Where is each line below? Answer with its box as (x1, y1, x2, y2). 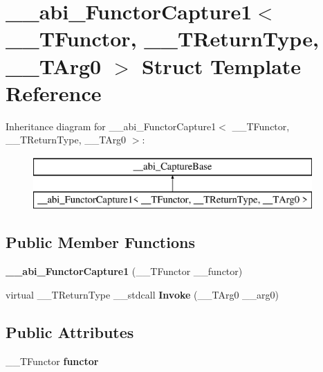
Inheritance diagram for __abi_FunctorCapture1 (6, 118, 216, 133)
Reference (6, 78, 102, 107)
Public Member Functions (6, 231, 195, 253)
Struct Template (141, 51, 302, 80)
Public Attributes (6, 321, 134, 342)
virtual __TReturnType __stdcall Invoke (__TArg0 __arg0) (6, 287, 279, 301)
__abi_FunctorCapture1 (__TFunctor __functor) (6, 264, 243, 278)
